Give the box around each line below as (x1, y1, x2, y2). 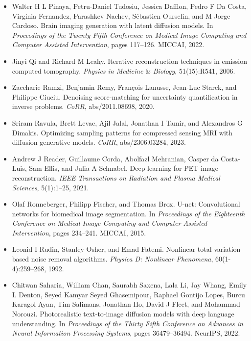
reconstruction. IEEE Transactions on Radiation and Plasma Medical (12, 172, 220, 183)
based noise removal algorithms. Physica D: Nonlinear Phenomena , (12, 254, 213, 264)
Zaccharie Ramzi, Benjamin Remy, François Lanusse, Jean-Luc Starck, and (12, 82, 237, 92)
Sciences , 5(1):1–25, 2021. (12, 182, 89, 192)
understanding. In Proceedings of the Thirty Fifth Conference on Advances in (12, 318, 243, 328)
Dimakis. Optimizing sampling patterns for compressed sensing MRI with (12, 127, 233, 137)
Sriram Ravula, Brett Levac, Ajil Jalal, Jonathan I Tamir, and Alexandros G (12, 117, 243, 128)
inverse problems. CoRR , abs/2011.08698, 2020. (12, 101, 155, 111)
